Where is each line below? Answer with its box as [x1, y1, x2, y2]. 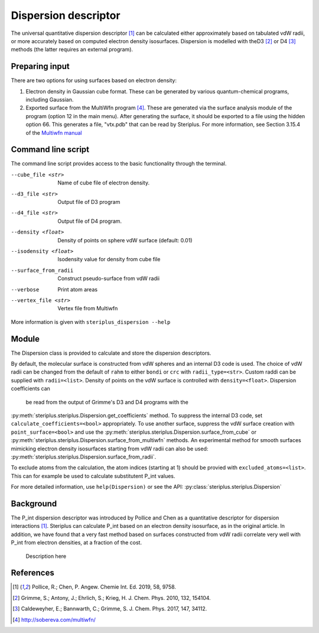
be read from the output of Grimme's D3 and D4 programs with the [25, 398, 188, 405]
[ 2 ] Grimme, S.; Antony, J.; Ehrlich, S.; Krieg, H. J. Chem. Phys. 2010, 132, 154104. [12, 594, 211, 601]
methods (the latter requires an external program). [11, 46, 133, 53]
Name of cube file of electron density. [57, 179, 150, 186]
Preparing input [11, 61, 70, 72]
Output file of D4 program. [57, 218, 122, 225]
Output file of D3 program [57, 199, 121, 206]
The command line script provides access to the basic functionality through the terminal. [11, 160, 227, 167]
